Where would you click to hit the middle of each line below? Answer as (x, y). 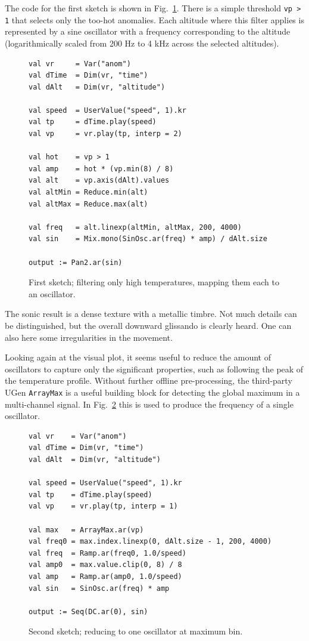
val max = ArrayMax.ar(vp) (86, 530)
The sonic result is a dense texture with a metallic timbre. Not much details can (151, 314)
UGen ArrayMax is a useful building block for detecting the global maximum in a (152, 392)
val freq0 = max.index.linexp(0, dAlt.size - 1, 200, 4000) (150, 542)
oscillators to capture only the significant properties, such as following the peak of (154, 369)
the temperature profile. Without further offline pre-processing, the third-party (149, 380)
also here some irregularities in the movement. (89, 337)
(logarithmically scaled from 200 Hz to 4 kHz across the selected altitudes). (142, 43)
